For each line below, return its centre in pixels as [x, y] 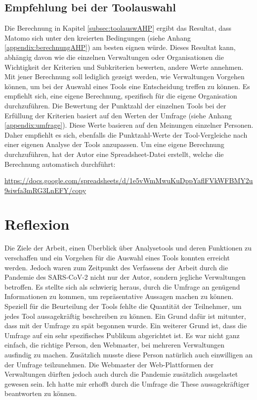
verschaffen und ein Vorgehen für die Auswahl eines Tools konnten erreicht [117, 258]
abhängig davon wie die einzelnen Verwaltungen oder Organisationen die [114, 57]
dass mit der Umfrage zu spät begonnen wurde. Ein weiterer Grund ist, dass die [126, 325]
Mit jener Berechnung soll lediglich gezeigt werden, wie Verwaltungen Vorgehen [125, 76]
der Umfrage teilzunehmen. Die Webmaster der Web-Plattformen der [109, 364]
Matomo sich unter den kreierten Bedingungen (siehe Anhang [98, 37]
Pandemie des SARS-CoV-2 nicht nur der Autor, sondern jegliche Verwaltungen [125, 277]
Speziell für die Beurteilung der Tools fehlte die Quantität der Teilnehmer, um [123, 306]
